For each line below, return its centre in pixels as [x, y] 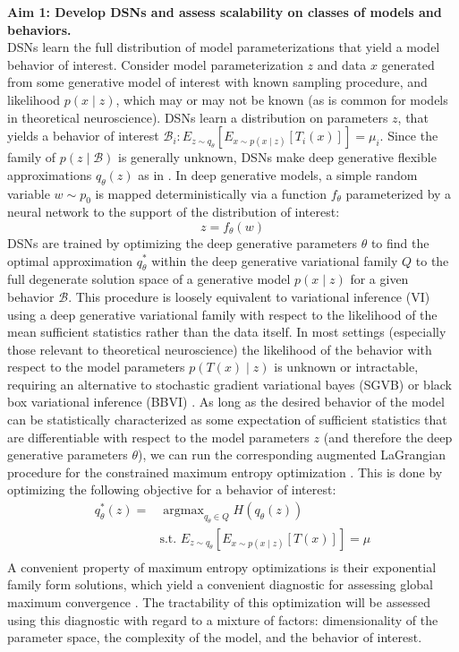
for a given [379, 279]
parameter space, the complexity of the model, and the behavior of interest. [215, 637]
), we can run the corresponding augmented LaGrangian [291, 455]
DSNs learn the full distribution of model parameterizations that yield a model [224, 47]
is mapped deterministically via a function [211, 193]
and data [342, 64]
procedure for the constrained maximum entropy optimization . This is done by [225, 472]
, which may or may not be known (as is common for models [282, 99]
